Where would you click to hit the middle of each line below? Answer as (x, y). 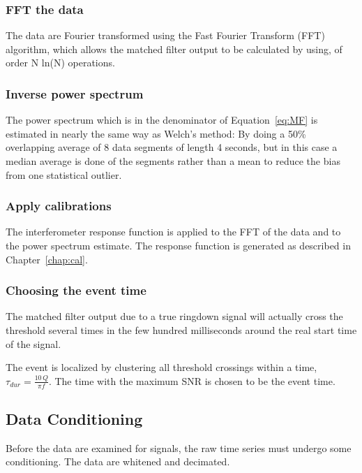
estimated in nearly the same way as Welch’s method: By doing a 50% (156, 133)
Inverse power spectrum (75, 93)
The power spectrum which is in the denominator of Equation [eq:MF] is (162, 120)
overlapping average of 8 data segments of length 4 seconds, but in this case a (172, 147)
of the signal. (33, 343)
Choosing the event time (76, 290)
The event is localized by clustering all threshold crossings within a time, (161, 367)
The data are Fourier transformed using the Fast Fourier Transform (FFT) (165, 35)
